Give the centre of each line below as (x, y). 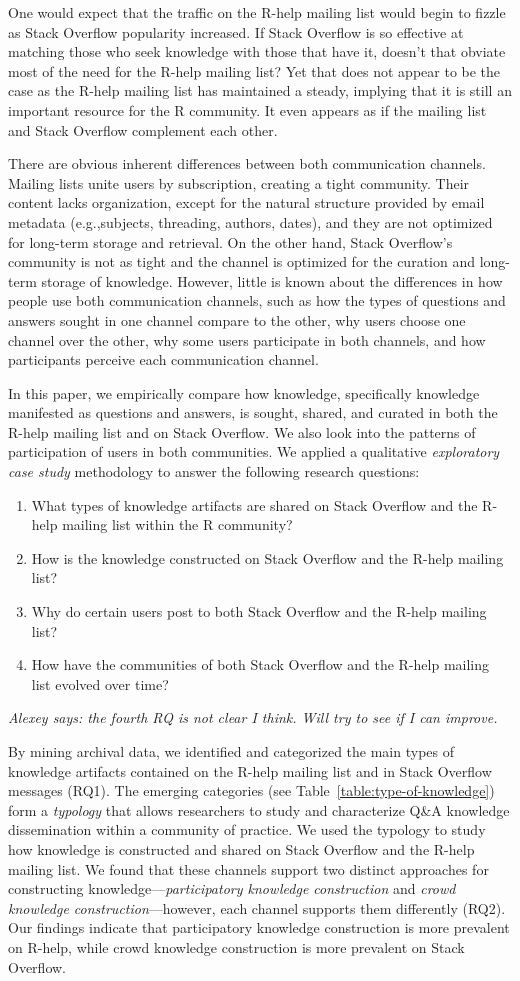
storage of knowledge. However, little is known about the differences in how (272, 280)
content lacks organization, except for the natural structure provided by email (246, 202)
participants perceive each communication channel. (163, 359)
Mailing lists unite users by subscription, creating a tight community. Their (239, 182)
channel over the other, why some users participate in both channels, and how (247, 339)
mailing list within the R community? (177, 524)
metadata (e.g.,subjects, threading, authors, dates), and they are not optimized (250, 221)
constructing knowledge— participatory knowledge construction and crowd (232, 888)
